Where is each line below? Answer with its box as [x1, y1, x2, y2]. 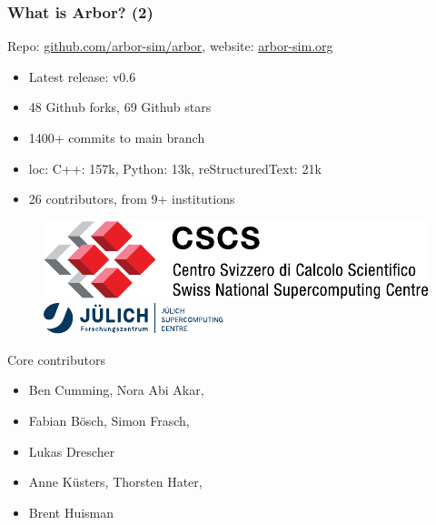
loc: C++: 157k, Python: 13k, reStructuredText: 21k [28, 158, 322, 177]
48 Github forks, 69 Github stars [28, 97, 212, 116]
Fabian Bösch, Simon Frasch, [28, 410, 190, 429]
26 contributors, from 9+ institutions [28, 189, 235, 208]
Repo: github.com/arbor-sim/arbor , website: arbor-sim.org [7, 36, 333, 56]
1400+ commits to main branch [28, 128, 205, 146]
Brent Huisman [28, 502, 114, 521]
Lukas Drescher [28, 441, 115, 460]
